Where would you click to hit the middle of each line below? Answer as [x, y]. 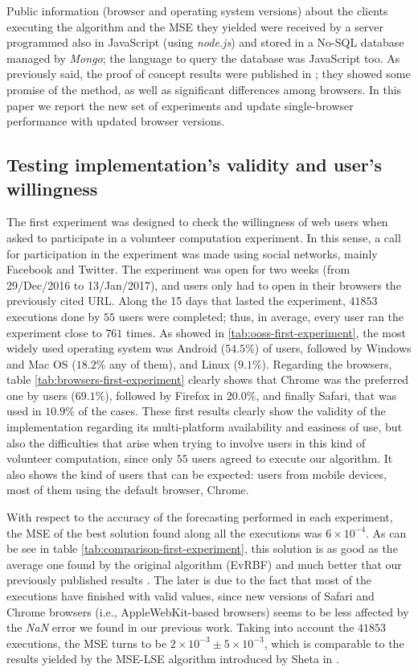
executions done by [53, 316]
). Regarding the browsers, [327, 363]
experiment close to [54, 332]
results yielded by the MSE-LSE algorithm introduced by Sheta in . [173, 659]
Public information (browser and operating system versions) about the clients [197, 10]
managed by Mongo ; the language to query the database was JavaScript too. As [203, 58]
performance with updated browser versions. [116, 121]
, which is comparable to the [334, 643]
